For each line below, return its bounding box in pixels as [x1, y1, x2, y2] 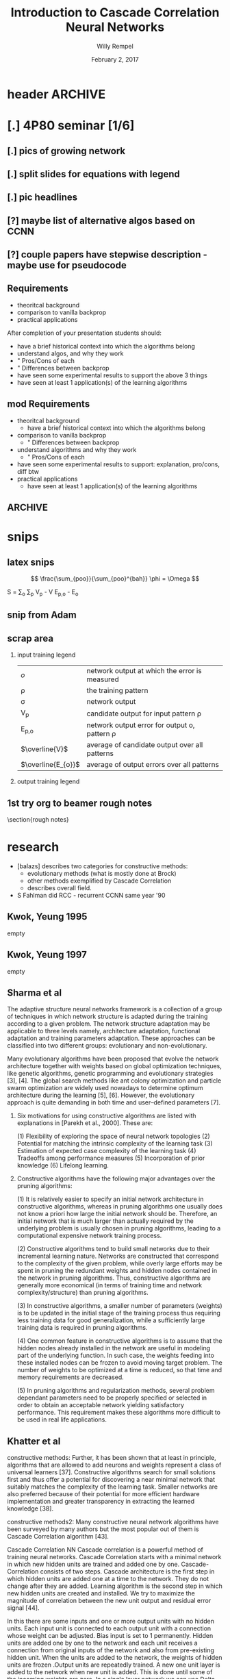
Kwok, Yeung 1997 [7, 949, 87, 961]
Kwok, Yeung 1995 [7, 911, 88, 922]
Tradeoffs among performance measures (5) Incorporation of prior [16, 1154, 205, 1162]
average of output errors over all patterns [86, 760, 219, 770]
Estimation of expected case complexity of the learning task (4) [16, 1147, 196, 1155]
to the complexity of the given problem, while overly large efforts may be [16, 1259, 222, 1267]
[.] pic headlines [7, 192, 78, 203]
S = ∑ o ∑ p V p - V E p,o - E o [7, 588, 79, 597]
